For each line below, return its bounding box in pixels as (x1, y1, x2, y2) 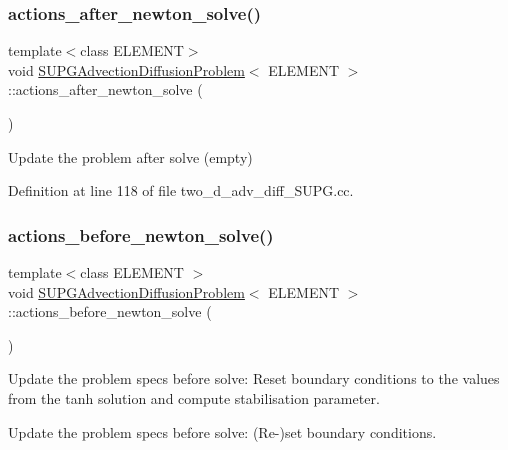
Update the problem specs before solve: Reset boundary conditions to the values (8, 368, 500, 389)
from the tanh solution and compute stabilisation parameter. (8, 387, 380, 408)
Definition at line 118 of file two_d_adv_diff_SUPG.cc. (8, 180, 354, 201)
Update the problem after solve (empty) (8, 146, 253, 167)
